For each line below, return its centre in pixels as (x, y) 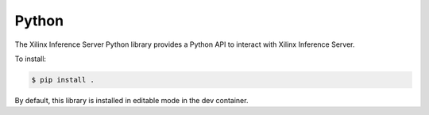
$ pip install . (63, 80)
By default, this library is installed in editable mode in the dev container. (131, 100)
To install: (31, 59)
